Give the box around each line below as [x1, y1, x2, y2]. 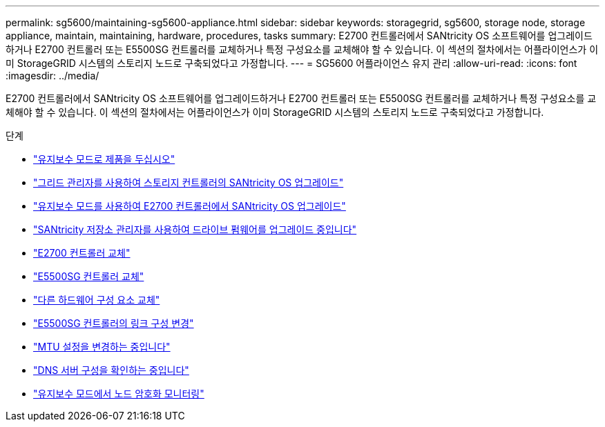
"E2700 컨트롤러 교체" [33, 247, 131, 259]
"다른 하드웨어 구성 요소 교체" [33, 294, 160, 306]
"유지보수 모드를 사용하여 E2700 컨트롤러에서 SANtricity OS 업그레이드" [33, 200, 346, 212]
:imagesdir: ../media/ [6, 70, 99, 81]
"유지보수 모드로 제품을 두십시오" [33, 153, 175, 165]
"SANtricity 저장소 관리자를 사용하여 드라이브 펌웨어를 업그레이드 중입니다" [33, 224, 357, 235]
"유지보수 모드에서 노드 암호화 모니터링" [33, 388, 204, 399]
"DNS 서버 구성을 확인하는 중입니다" [33, 364, 189, 376]
